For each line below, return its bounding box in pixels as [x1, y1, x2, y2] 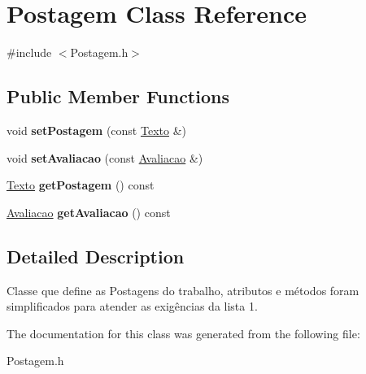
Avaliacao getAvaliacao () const [7, 203, 171, 220]
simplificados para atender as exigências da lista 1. [7, 298, 258, 315]
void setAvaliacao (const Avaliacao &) [7, 149, 203, 166]
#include [7, 44, 52, 61]
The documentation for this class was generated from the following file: [7, 324, 360, 341]
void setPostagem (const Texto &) [7, 121, 186, 138]
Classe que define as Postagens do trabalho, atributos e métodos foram [7, 281, 359, 298]
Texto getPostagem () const [7, 176, 155, 194]
